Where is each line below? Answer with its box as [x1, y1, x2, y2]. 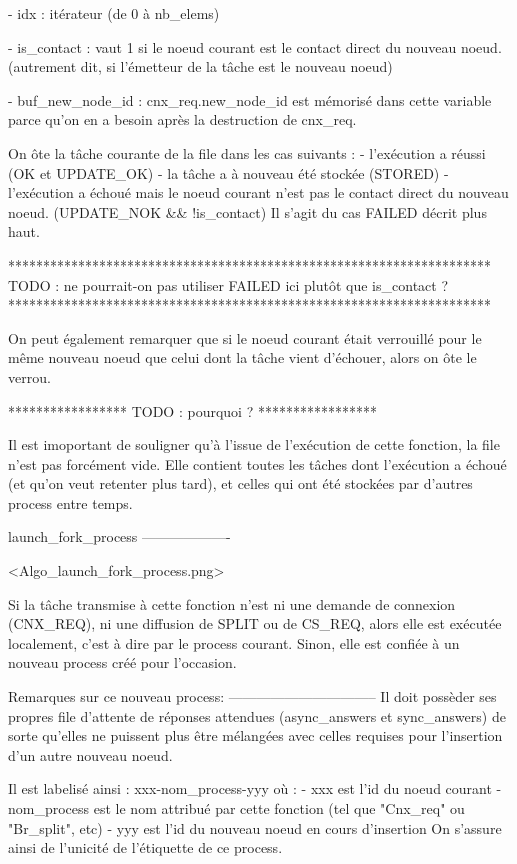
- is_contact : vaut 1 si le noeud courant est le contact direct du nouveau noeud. [8, 36, 502, 57]
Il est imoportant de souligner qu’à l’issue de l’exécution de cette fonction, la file [8, 434, 500, 455]
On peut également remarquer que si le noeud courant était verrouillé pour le [8, 327, 482, 348]
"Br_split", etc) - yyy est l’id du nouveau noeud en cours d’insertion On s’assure [8, 817, 502, 838]
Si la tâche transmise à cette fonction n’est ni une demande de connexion [8, 593, 456, 614]
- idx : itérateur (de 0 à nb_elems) [8, 3, 220, 23]
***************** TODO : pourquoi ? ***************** [8, 400, 377, 421]
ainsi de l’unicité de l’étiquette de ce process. [8, 837, 283, 858]
